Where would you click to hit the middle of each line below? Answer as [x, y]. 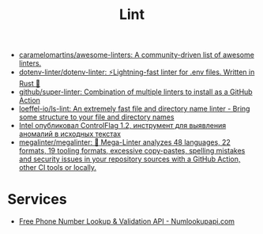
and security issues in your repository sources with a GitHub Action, [130, 159]
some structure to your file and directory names [96, 117]
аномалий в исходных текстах [70, 134]
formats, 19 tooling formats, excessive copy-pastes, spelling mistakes [132, 151]
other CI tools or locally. [57, 168]
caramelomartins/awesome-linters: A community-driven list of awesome [136, 55]
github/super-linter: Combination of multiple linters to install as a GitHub [136, 92]
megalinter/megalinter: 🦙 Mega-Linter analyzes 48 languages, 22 [124, 142]
